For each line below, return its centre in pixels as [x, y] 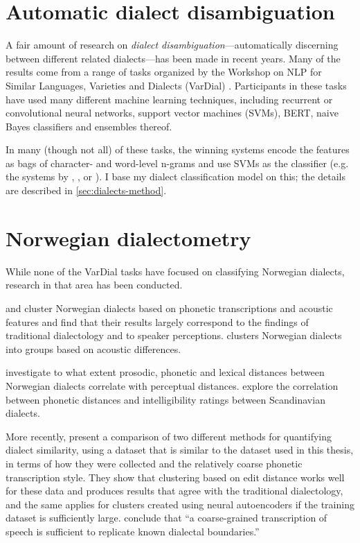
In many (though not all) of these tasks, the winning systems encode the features [178, 149]
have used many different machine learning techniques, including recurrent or [169, 99]
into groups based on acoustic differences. [93, 348]
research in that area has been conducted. [94, 285]
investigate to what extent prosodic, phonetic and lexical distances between [165, 372]
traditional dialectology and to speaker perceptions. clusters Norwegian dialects [174, 335]
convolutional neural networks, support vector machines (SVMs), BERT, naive [172, 113]
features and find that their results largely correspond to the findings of [157, 321]
